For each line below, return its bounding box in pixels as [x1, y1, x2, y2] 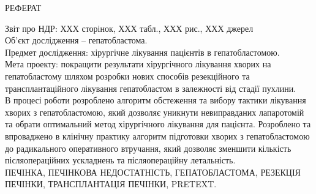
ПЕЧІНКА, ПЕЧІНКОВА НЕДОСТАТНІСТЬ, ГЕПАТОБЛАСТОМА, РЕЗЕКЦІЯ [5, 165, 301, 178]
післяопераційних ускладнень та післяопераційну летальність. [5, 154, 236, 166]
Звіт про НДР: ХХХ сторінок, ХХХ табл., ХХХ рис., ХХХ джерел [5, 21, 254, 34]
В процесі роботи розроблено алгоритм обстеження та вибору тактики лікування [5, 94, 306, 106]
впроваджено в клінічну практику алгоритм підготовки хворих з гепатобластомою [5, 129, 310, 142]
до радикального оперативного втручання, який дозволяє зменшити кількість [5, 141, 292, 154]
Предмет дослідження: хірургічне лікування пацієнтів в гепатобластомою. [5, 45, 280, 58]
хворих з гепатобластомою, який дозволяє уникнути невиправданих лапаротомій [5, 105, 304, 118]
